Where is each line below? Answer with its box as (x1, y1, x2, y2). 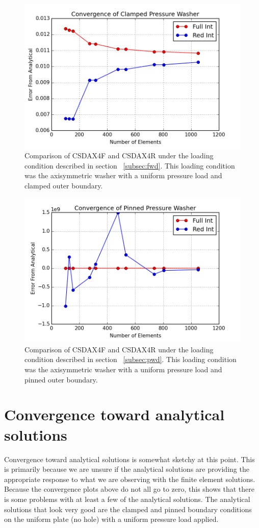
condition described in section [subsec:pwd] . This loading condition (24, 354, 237, 365)
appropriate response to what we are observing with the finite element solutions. (4, 473, 255, 484)
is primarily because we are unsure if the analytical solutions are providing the (4, 464, 249, 474)
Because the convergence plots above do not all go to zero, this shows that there (4, 484, 255, 494)
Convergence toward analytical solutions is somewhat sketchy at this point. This (4, 453, 255, 464)
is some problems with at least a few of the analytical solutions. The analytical (4, 493, 250, 504)
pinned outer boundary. (24, 374, 98, 385)
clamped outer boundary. (24, 180, 103, 191)
